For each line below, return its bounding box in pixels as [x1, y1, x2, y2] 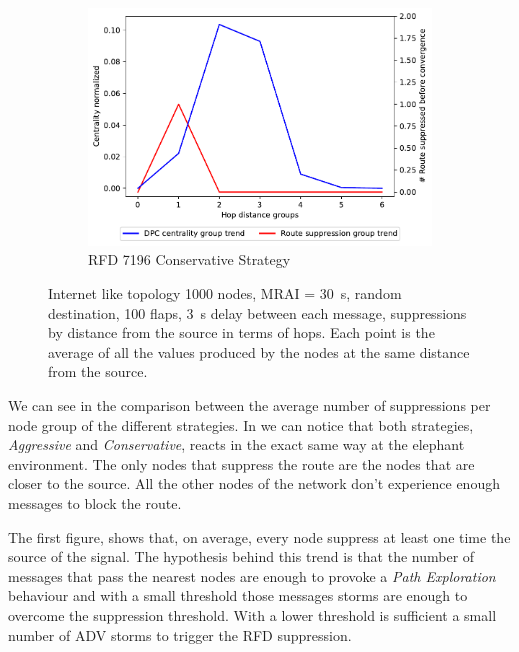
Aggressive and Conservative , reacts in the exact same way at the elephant [8, 434, 465, 455]
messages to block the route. [8, 493, 182, 513]
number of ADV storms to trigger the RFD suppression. [8, 624, 352, 645]
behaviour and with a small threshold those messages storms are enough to [8, 585, 468, 606]
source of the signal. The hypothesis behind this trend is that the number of [8, 546, 475, 567]
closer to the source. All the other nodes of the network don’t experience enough [8, 473, 500, 494]
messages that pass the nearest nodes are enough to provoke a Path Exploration [8, 565, 496, 586]
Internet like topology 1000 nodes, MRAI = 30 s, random [48, 283, 402, 304]
